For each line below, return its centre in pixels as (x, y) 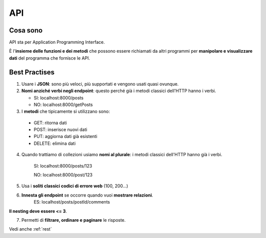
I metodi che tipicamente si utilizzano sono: (66, 111)
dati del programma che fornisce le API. (50, 58)
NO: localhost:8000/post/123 (63, 175)
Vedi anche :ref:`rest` (31, 229)
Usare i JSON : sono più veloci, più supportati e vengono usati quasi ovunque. (100, 84)
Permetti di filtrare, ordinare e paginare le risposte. (73, 220)
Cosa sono (26, 30)
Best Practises (32, 72)
